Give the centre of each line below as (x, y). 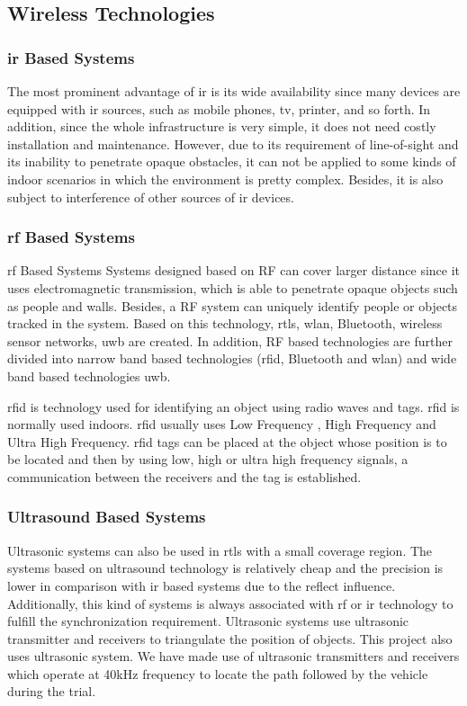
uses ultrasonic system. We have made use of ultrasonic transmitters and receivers (233, 656)
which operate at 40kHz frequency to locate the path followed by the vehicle (218, 673)
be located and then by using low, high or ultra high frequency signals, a (208, 459)
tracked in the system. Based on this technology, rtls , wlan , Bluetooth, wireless (225, 323)
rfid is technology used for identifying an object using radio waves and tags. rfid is (233, 406)
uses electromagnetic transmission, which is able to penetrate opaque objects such (233, 287)
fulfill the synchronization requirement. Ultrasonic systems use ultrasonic (208, 621)
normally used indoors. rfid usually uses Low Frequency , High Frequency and (222, 424)
